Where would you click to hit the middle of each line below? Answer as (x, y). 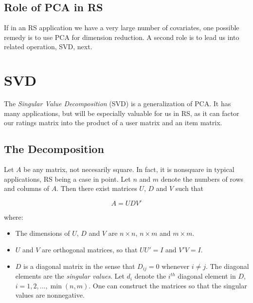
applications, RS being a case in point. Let (67, 179)
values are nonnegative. (50, 295)
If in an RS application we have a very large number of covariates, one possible (122, 28)
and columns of (27, 188)
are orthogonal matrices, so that (90, 250)
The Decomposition (54, 149)
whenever (175, 266)
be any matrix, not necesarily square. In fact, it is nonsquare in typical (129, 169)
